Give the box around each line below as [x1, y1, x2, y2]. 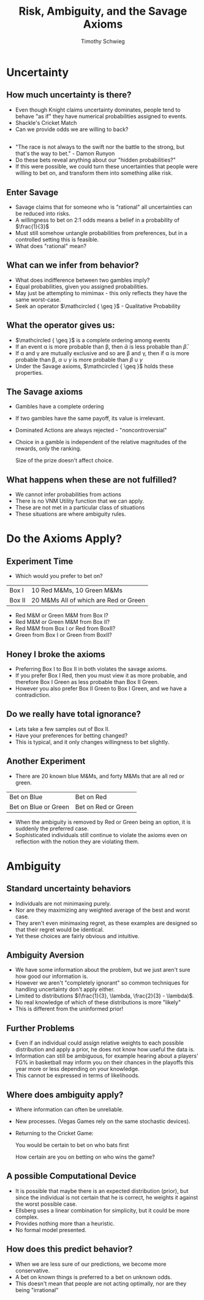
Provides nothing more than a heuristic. [15, 1220, 115, 1227]
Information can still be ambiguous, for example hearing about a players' [15, 1052, 198, 1060]
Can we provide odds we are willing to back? [15, 126, 129, 133]
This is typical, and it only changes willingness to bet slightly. [15, 738, 170, 745]
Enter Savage [6, 187, 59, 197]
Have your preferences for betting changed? [15, 732, 128, 739]
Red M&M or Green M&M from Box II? [15, 618, 110, 626]
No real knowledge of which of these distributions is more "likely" [15, 999, 181, 1006]
